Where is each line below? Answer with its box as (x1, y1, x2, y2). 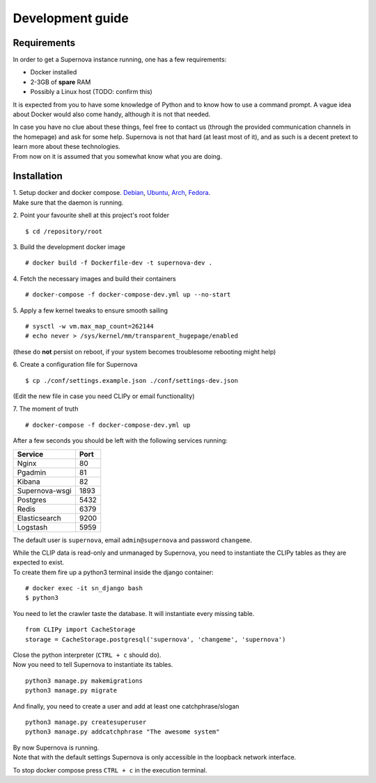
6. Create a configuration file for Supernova (13, 361, 138, 369)
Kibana (17, 477, 40, 487)
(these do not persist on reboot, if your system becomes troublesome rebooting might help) (13, 347, 276, 356)
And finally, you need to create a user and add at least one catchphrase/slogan (13, 702, 240, 710)
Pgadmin (17, 467, 47, 477)
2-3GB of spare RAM (30, 77, 91, 86)
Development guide (13, 10, 129, 26)
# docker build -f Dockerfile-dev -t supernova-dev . (25, 259, 212, 267)
